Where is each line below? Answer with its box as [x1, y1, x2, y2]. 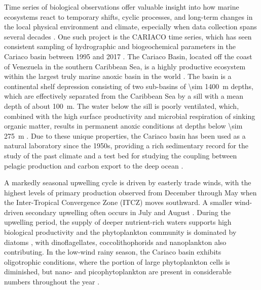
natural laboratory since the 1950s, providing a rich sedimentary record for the [4, 140, 249, 151]
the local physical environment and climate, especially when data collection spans [4, 21, 257, 32]
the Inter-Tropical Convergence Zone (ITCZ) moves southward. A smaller [4, 197, 233, 208]
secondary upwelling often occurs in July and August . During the [25, 206, 231, 217]
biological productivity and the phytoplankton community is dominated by [4, 227, 237, 237]
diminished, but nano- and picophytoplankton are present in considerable [4, 266, 232, 277]
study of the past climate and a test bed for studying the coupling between [4, 150, 237, 160]
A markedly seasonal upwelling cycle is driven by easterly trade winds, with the [4, 177, 251, 188]
